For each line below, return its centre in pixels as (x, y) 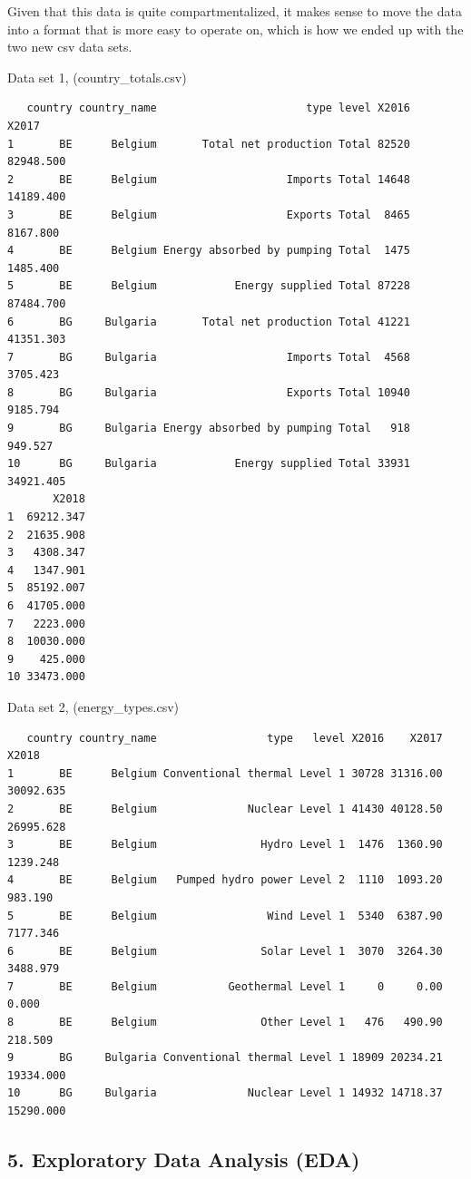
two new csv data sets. (70, 47)
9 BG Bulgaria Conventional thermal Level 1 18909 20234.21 (225, 1058)
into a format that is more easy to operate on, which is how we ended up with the (235, 29)
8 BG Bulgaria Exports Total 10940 (209, 392)
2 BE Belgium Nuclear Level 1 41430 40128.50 (225, 809)
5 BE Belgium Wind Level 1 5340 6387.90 (225, 916)
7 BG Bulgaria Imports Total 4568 (209, 357)
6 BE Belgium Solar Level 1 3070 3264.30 (225, 951)
